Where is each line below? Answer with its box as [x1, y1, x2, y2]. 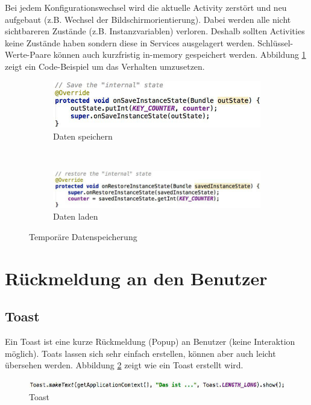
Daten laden [53, 210, 98, 223]
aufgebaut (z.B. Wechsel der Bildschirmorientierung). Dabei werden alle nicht [5, 13, 291, 25]
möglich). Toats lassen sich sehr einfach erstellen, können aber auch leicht [5, 347, 276, 359]
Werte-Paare [5, 48, 51, 61]
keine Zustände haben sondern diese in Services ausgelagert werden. [5, 36, 255, 49]
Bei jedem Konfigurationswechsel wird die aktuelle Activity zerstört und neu [5, 1, 287, 13]
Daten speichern [53, 129, 113, 142]
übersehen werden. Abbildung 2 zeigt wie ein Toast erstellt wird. [5, 359, 243, 371]
